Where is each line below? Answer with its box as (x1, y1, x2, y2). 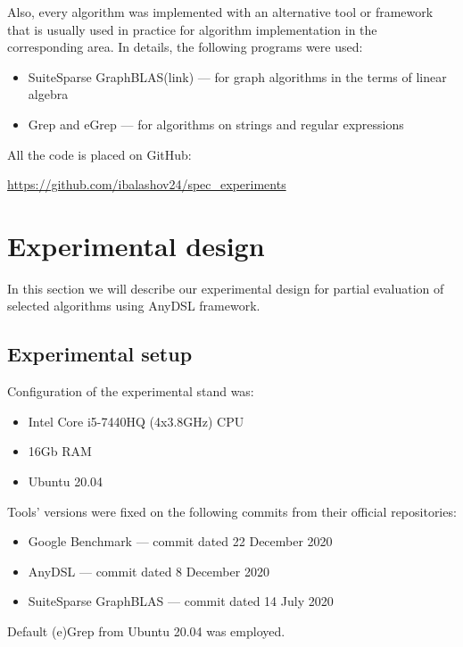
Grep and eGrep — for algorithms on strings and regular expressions (28, 114, 404, 133)
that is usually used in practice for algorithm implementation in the (7, 20, 377, 38)
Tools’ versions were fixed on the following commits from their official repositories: (7, 502, 457, 520)
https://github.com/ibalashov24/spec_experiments (7, 175, 286, 194)
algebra (28, 85, 69, 104)
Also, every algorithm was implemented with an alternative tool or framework (7, 3, 434, 21)
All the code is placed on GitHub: (7, 145, 192, 163)
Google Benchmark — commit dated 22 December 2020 (28, 532, 333, 551)
